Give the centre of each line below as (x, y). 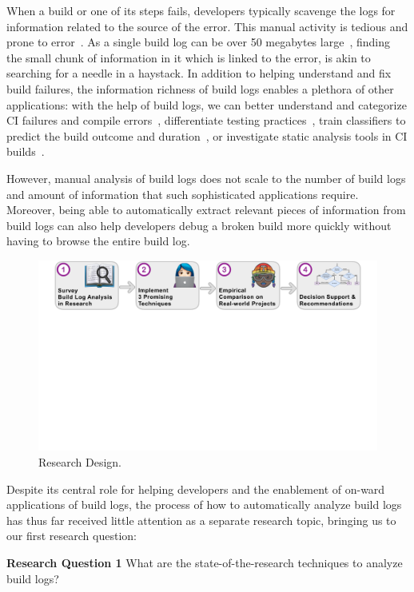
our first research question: (72, 536)
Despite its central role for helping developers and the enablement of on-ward (196, 489)
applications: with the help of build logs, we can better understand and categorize (207, 104)
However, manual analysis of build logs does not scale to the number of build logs (206, 178)
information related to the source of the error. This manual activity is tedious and (207, 26)
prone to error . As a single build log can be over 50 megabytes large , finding (198, 42)
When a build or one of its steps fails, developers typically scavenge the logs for (201, 10)
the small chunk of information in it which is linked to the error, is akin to (189, 57)
